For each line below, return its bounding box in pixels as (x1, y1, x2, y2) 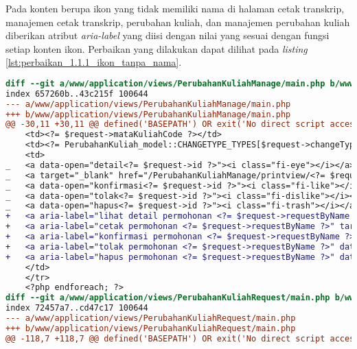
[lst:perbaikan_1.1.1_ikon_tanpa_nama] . (5, 55, 182, 69)
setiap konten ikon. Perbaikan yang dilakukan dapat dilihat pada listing (5, 41, 308, 56)
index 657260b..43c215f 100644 (5, 88, 148, 99)
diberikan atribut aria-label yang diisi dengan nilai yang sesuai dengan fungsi (5, 28, 330, 43)
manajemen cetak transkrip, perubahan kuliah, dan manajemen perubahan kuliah (5, 14, 350, 29)
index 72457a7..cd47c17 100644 (5, 303, 148, 313)
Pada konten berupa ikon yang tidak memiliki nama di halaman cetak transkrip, (5, 1, 345, 15)
